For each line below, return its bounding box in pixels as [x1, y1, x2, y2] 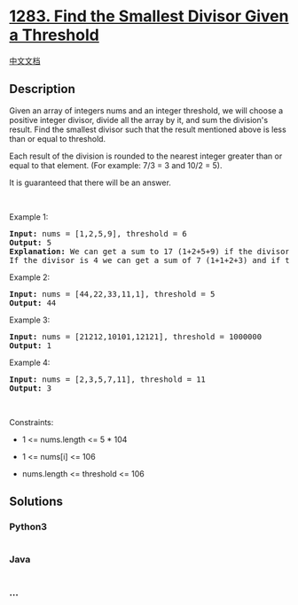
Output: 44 [9, 298, 57, 307]
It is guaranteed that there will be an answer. [9, 177, 171, 188]
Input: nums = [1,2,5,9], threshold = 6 [9, 229, 188, 238]
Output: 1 [9, 340, 51, 351]
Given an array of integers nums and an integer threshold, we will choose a [9, 105, 284, 116]
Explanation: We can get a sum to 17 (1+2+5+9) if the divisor [9, 246, 290, 256]
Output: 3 [9, 383, 51, 393]
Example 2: [9, 272, 51, 283]
